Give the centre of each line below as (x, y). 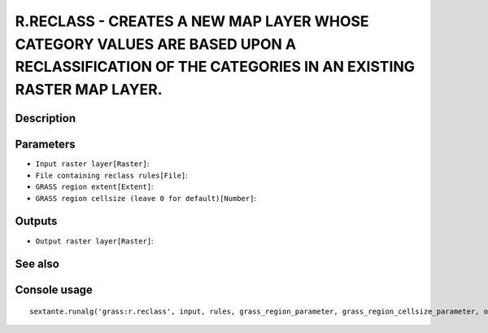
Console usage (54, 290)
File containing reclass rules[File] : (112, 175)
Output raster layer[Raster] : (94, 241)
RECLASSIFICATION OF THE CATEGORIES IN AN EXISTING (215, 67)
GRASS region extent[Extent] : (94, 186)
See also (37, 264)
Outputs (36, 221)
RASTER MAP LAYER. (89, 90)
